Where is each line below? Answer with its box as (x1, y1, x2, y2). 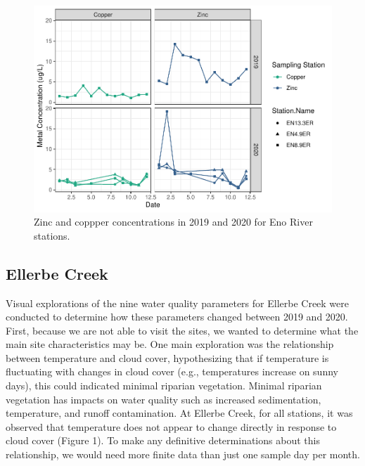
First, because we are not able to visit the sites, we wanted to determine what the (6, 323, 359, 337)
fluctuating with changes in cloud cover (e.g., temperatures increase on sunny (6, 364, 338, 379)
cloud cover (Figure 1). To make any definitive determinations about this (6, 433, 320, 448)
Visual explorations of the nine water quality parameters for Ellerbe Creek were (6, 295, 350, 310)
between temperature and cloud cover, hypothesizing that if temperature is (6, 350, 329, 365)
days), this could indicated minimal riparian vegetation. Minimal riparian (6, 378, 322, 393)
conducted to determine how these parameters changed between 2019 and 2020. (6, 309, 348, 324)
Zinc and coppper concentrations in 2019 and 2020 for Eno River (34, 214, 313, 229)
